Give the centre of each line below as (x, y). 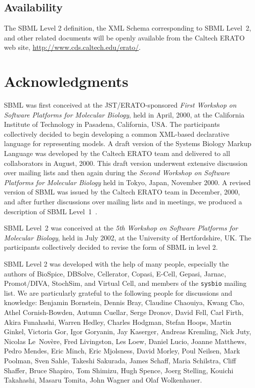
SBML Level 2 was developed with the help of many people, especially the (116, 264)
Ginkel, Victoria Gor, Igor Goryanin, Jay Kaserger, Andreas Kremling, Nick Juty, (128, 331)
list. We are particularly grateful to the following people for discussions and (118, 292)
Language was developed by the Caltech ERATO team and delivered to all (117, 153)
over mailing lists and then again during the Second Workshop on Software (117, 173)
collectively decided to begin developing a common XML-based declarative (117, 134)
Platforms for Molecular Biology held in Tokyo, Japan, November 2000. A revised (127, 182)
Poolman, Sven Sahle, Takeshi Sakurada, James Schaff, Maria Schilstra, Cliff (120, 361)
